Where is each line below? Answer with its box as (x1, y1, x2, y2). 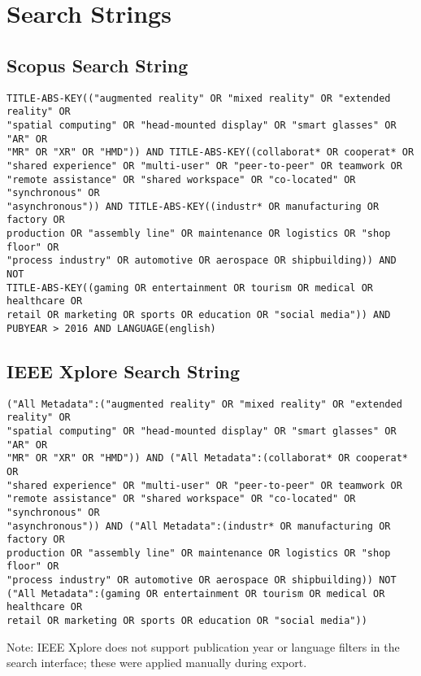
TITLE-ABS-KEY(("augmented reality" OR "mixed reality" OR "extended (7, 92, 391, 104)
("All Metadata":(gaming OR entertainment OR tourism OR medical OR (7, 587, 385, 600)
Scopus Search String (7, 52, 189, 77)
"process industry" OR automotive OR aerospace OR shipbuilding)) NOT (7, 574, 397, 587)
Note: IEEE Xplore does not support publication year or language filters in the (7, 638, 400, 655)
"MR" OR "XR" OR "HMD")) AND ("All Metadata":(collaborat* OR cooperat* (7, 452, 408, 464)
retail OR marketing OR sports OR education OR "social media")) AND (7, 309, 391, 321)
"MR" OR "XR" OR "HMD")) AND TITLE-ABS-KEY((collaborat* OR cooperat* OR (7, 146, 414, 159)
